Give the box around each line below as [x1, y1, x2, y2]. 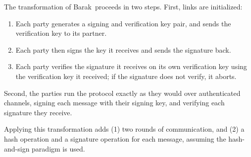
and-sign [4, 143, 30, 154]
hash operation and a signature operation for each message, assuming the [4, 133, 226, 144]
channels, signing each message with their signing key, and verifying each [4, 97, 225, 108]
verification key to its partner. [15, 28, 107, 38]
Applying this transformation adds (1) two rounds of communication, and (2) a [4, 124, 245, 134]
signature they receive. [4, 107, 72, 117]
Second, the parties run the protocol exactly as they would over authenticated [4, 87, 241, 98]
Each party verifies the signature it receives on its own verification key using [15, 61, 247, 72]
